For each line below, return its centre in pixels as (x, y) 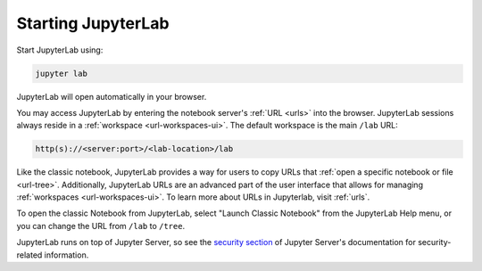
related (29, 255)
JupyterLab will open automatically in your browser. (112, 96)
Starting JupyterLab (93, 23)
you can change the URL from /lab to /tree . (101, 226)
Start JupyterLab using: (60, 50)
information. (66, 255)
